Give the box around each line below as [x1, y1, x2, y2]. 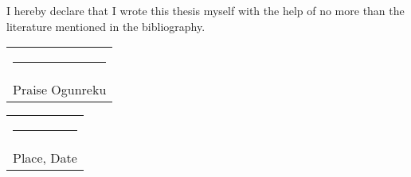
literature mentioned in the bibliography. [6, 17, 205, 34]
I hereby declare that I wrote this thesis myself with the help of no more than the [6, 2, 405, 18]
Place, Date [13, 148, 77, 167]
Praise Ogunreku [13, 80, 107, 99]
